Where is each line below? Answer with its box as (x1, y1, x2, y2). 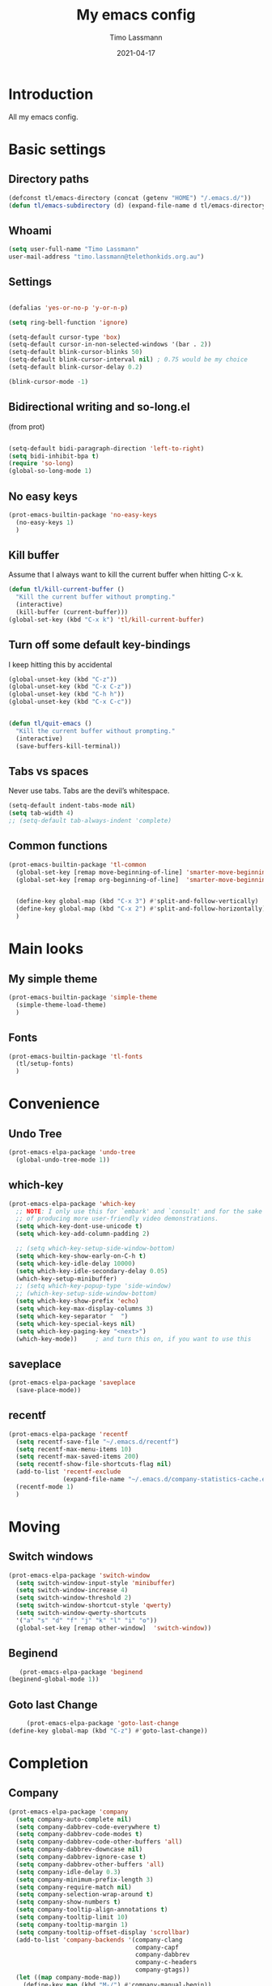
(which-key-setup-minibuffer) (15, 1274, 117, 1283)
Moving (8, 1517, 61, 1536)
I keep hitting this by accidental (8, 659, 113, 669)
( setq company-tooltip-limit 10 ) (15, 1913, 129, 1921)
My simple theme (8, 972, 98, 986)
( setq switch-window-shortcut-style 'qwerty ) (15, 1601, 172, 1609)
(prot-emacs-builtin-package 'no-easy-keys (8, 510, 158, 519)
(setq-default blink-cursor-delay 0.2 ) (8, 363, 143, 372)
